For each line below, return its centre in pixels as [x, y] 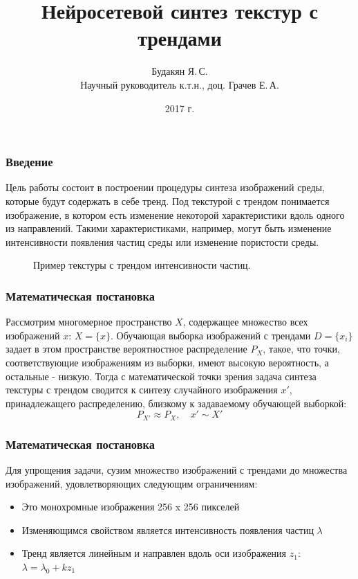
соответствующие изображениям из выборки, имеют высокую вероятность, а [167, 362]
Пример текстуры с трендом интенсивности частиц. [142, 265]
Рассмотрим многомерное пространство [89, 322]
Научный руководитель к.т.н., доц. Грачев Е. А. [180, 84]
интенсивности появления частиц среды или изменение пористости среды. [162, 241]
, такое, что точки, [301, 349]
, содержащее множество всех [245, 322]
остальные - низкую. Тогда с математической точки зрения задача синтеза [161, 376]
